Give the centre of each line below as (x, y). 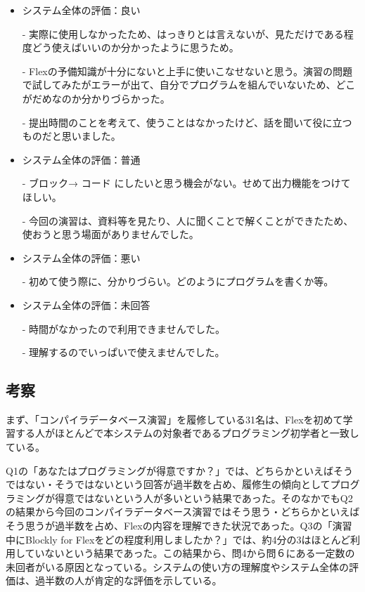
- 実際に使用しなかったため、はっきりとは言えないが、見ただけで (173, 33)
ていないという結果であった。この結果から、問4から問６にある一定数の (190, 553)
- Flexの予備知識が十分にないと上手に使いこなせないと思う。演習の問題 (187, 71)
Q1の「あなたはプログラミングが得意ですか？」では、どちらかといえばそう (179, 470)
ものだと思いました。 (71, 136)
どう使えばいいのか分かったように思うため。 (135, 47)
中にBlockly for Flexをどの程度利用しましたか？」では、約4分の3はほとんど (178, 539)
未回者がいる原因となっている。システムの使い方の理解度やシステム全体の (178, 566)
